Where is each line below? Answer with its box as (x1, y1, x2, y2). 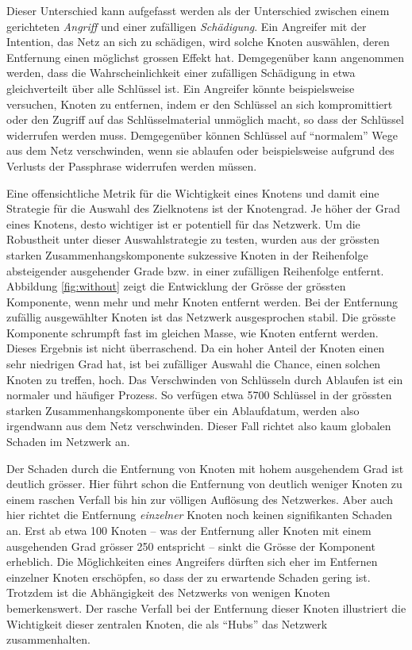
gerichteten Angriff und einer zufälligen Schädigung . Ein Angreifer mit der (6, 17, 367, 34)
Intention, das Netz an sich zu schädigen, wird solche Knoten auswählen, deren (6, 33, 390, 50)
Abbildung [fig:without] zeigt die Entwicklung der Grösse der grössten (6, 278, 346, 294)
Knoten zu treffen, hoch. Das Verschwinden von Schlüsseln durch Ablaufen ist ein (6, 371, 403, 387)
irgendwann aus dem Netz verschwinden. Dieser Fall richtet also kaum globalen (6, 417, 391, 434)
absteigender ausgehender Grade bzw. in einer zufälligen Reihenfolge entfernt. (6, 262, 384, 279)
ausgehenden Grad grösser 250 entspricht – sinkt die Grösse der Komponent (6, 537, 375, 554)
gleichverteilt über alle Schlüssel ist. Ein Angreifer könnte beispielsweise (6, 79, 355, 96)
